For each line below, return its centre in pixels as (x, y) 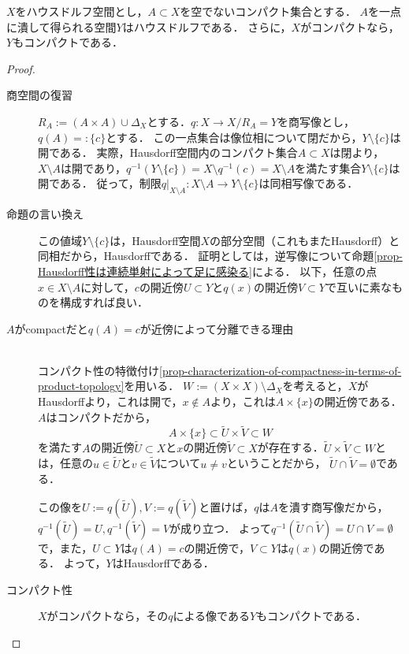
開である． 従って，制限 (100, 183)
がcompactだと (51, 328)
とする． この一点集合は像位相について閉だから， (234, 137)
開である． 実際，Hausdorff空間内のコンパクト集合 (168, 152)
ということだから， (276, 463)
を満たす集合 (328, 167)
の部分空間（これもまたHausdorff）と (305, 240)
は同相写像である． (309, 183)
